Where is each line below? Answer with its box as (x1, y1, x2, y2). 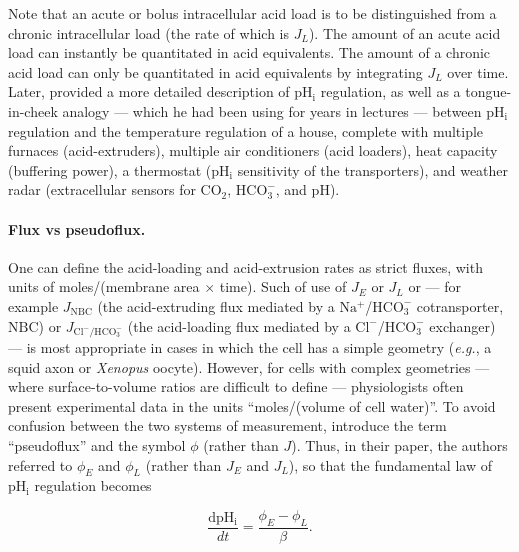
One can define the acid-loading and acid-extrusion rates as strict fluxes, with (8, 256, 483, 277)
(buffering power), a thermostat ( (8, 159, 212, 180)
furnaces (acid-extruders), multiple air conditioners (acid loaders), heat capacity (8, 140, 498, 161)
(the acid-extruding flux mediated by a (97, 295, 335, 316)
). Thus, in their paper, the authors (291, 434, 508, 455)
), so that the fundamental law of (288, 454, 492, 475)
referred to (8, 454, 73, 475)
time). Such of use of (219, 276, 347, 297)
